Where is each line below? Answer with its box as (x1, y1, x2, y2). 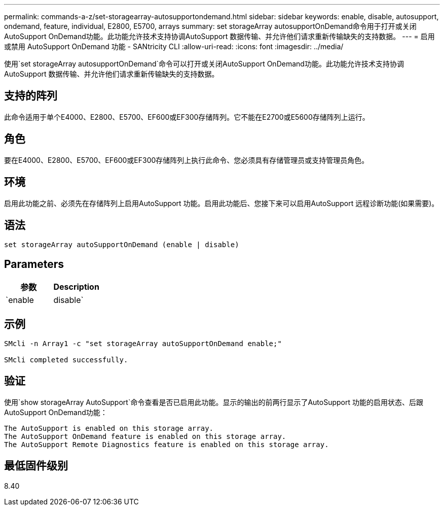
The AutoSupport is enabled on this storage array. (4, 424, 214, 432)
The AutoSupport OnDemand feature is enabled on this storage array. (4, 432, 286, 440)
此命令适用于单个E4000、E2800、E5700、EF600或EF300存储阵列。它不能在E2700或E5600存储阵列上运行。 (4, 112, 369, 121)
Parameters (4, 257, 64, 270)
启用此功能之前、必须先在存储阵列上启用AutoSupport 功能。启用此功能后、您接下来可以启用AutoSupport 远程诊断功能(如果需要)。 (4, 198, 439, 208)
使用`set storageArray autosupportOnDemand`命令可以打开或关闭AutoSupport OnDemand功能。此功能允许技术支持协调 (4, 59, 404, 68)
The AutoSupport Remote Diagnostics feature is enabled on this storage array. (4, 440, 329, 449)
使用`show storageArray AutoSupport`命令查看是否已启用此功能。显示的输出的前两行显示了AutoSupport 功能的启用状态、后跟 (4, 397, 423, 406)
